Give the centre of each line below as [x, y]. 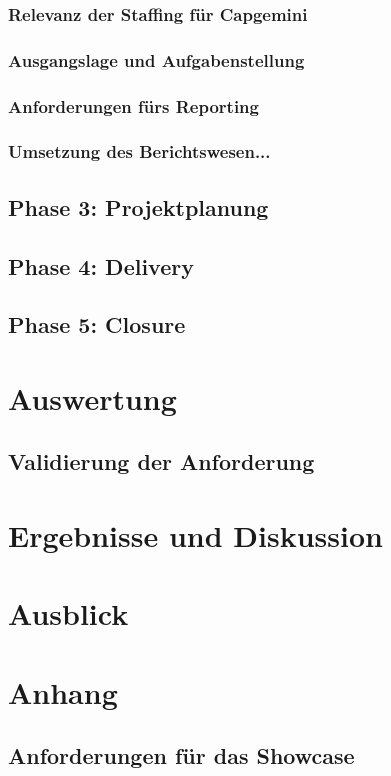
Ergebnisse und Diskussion [195, 535]
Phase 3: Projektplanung [138, 206]
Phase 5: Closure [97, 324]
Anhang [63, 691]
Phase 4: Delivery [101, 265]
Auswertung [92, 397]
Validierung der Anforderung [161, 461]
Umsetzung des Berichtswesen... [139, 151]
